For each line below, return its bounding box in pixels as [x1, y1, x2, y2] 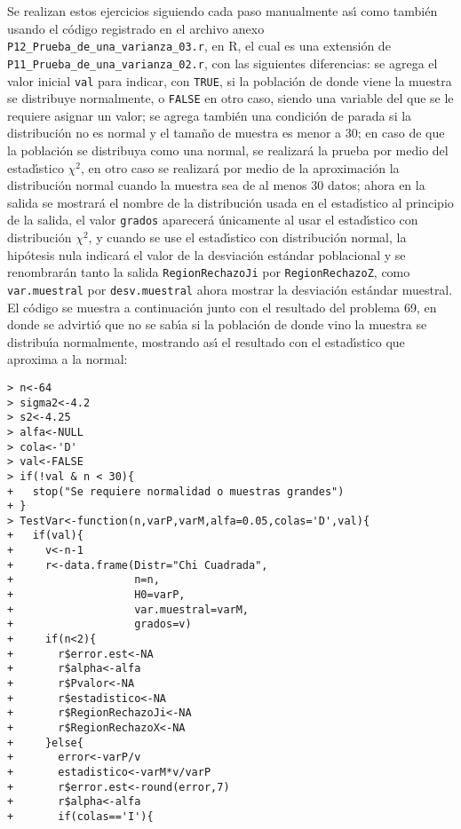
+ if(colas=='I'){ [7, 809, 154, 823]
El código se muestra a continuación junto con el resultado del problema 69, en [7, 297, 437, 316]
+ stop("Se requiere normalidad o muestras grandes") [7, 485, 345, 498]
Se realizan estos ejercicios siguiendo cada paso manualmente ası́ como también [7, 2, 438, 20]
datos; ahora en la [327, 176, 425, 194]
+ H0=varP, [7, 588, 186, 602]
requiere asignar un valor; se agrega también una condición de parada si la [7, 106, 412, 124]
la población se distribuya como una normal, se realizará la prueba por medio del [7, 141, 449, 159]
